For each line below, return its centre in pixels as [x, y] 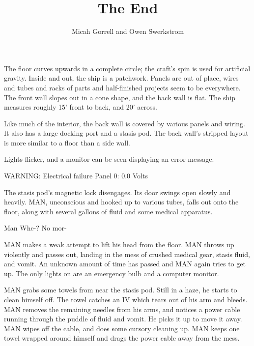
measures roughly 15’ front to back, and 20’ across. [81, 107]
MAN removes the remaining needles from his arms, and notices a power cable [122, 309]
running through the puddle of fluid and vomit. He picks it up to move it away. [123, 319]
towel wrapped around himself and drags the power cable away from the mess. [122, 338]
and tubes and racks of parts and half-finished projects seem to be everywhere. [122, 87]
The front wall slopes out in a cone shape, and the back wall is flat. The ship [120, 97]
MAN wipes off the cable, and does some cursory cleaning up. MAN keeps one [122, 328]
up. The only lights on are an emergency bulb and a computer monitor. [112, 273]
